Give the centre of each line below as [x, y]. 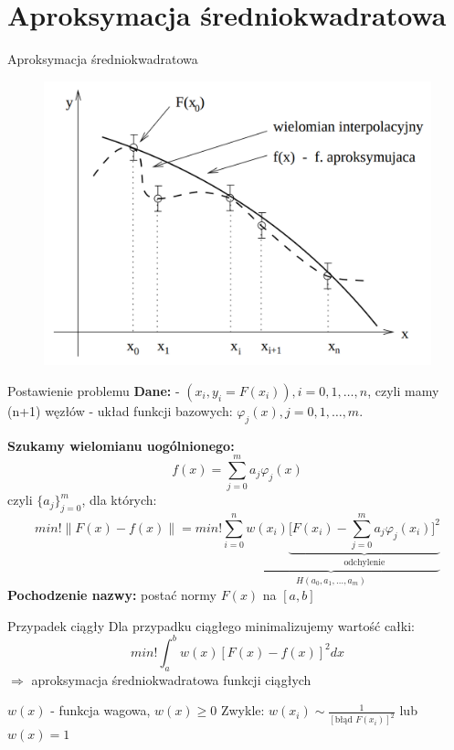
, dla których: [119, 500]
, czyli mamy [403, 390]
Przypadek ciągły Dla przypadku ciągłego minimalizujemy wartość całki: [211, 625]
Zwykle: [243, 710]
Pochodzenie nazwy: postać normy [112, 595]
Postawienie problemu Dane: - [94, 390]
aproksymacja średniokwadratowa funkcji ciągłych [171, 679]
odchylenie [364, 563]
